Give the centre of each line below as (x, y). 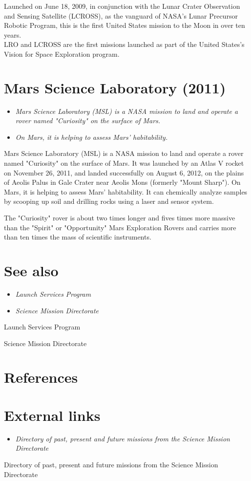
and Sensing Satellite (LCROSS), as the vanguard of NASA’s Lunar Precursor (121, 15)
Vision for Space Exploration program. (62, 54)
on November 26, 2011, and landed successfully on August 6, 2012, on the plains (124, 172)
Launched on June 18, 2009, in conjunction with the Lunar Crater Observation (122, 6)
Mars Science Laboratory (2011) (115, 87)
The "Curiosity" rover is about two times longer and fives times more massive (120, 218)
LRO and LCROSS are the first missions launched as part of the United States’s (124, 44)
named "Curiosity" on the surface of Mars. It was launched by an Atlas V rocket (124, 163)
